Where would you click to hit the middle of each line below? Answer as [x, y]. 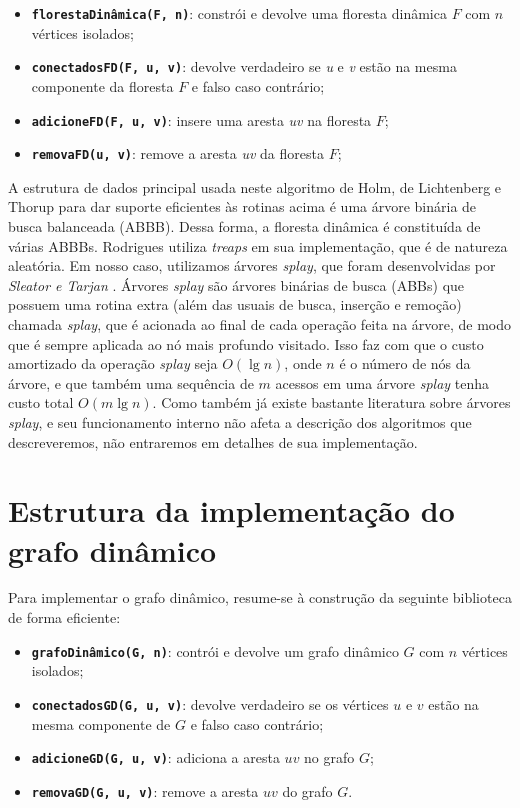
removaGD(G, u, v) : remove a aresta [145, 790]
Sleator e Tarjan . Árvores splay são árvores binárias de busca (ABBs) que [236, 284]
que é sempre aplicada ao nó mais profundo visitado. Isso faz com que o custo [246, 343]
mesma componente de [101, 723]
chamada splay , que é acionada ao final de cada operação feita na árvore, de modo [260, 323]
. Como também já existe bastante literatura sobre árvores [331, 402]
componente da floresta [102, 85]
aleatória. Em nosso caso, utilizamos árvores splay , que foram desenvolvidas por [252, 265]
